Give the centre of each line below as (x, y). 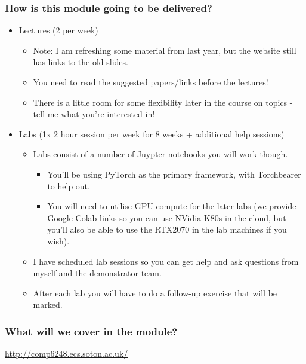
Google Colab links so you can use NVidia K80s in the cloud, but (167, 217)
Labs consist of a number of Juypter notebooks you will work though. (160, 154)
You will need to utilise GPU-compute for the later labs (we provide (172, 206)
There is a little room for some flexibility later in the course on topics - (163, 102)
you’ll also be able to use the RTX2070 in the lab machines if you (167, 229)
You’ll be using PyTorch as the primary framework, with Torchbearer (174, 174)
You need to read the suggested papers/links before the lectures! (151, 82)
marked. (48, 305)
